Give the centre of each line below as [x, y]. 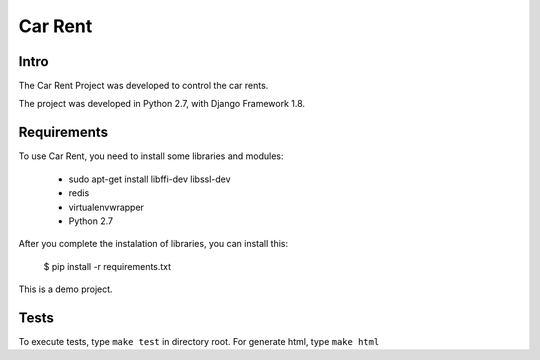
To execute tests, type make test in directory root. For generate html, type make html [199, 341]
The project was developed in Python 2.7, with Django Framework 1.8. [161, 104]
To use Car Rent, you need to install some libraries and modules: [151, 156]
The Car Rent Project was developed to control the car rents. [143, 86]
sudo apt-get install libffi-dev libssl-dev [149, 179]
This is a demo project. [66, 289]
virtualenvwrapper [106, 207]
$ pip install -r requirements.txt [107, 266]
